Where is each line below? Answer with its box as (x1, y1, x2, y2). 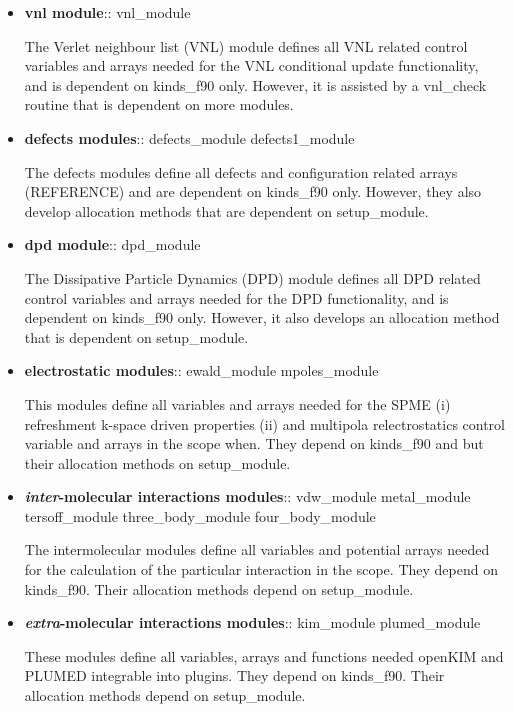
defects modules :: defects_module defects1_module (24, 127, 355, 148)
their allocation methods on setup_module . (24, 452, 291, 473)
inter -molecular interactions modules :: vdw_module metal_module (24, 486, 471, 507)
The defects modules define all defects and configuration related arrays (24, 161, 458, 182)
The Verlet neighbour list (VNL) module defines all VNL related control (24, 35, 468, 56)
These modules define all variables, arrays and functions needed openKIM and (24, 645, 504, 666)
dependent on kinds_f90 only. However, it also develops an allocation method (24, 307, 500, 328)
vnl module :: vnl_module (24, 2, 191, 22)
